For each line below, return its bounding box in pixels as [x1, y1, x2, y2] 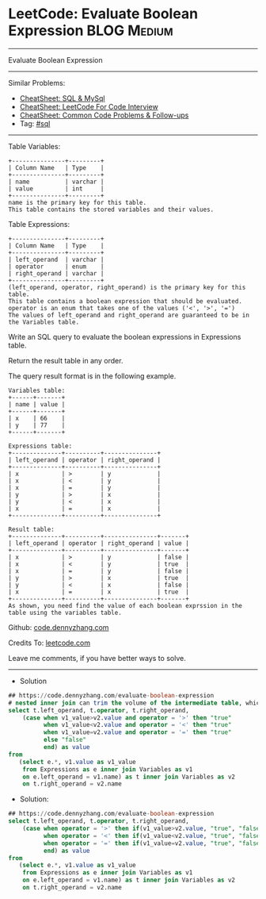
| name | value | [8, 400, 66, 409]
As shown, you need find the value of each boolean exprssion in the [8, 601, 243, 609]
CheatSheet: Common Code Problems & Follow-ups [19, 110, 189, 120]
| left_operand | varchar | [8, 255, 104, 263]
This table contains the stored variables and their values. [8, 206, 215, 213]
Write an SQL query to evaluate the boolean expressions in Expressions [8, 332, 241, 341]
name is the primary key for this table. [8, 198, 147, 206]
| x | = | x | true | [8, 588, 190, 596]
